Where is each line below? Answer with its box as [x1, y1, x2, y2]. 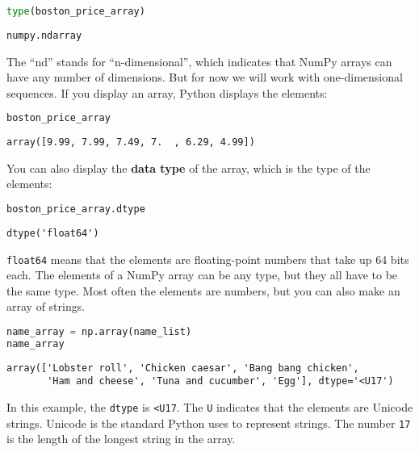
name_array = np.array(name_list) [6, 326, 192, 337]
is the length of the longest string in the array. [6, 430, 236, 447]
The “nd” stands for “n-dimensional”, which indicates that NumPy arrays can [6, 52, 392, 69]
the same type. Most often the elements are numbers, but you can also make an [6, 282, 400, 299]
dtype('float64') [6, 227, 99, 239]
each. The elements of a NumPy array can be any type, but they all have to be [6, 266, 398, 283]
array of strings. [6, 298, 86, 315]
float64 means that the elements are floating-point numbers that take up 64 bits [6, 250, 409, 267]
